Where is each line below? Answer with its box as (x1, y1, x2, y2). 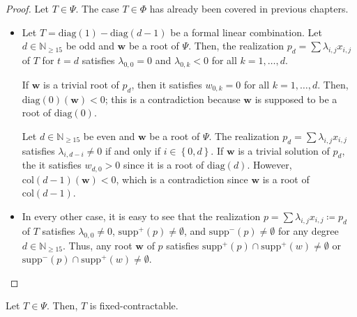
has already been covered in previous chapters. (149, 1, 349, 15)
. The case (75, 1, 119, 15)
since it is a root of (123, 157, 204, 172)
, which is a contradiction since (116, 171, 248, 186)
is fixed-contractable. (89, 298, 178, 313)
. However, (247, 157, 292, 172)
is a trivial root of (43, 77, 119, 91)
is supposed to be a (255, 91, 337, 106)
